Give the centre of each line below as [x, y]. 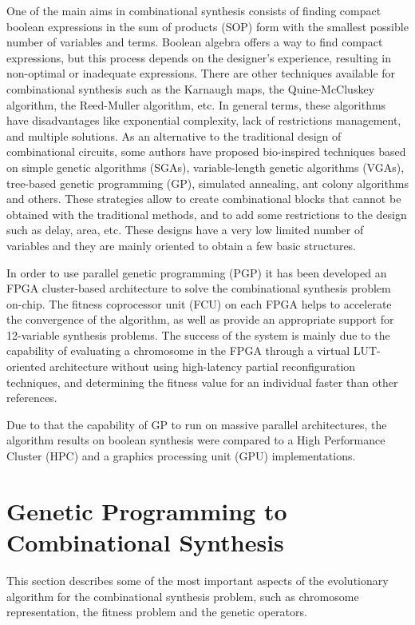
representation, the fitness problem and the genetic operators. [157, 612]
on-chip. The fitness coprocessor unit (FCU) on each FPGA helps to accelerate [199, 303]
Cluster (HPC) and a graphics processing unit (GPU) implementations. [181, 456]
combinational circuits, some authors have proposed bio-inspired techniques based [206, 151]
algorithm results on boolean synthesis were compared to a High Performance [196, 440]
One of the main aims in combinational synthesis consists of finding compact [194, 10]
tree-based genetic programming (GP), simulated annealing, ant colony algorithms [207, 183]
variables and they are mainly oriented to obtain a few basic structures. [182, 245]
